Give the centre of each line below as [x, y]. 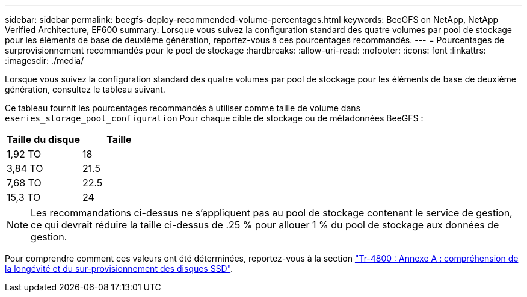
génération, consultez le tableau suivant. [85, 89]
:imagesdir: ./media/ [45, 60]
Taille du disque [43, 139]
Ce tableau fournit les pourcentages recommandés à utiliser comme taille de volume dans [183, 108]
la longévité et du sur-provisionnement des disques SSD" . [119, 268]
